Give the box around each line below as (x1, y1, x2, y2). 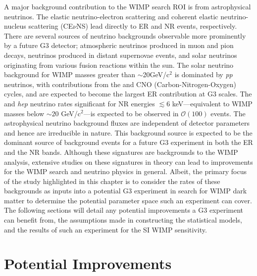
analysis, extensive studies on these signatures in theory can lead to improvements (4, 156, 253, 167)
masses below (4, 108, 45, 118)
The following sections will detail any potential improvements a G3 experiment (4, 205, 243, 215)
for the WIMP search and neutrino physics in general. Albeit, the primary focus (4, 166, 247, 177)
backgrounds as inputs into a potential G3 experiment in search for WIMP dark (4, 185, 247, 196)
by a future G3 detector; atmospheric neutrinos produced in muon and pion (4, 40, 234, 50)
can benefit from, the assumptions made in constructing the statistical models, (4, 215, 242, 225)
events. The (210, 108, 246, 118)
